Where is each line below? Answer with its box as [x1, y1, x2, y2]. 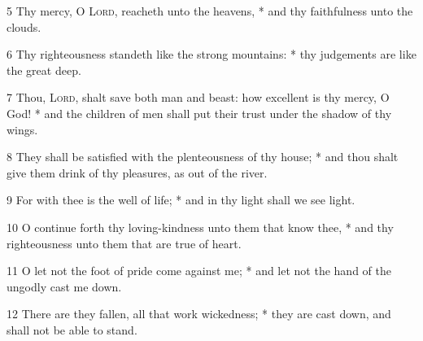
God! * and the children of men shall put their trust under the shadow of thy [7, 104, 392, 121]
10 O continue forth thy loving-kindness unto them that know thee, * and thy [7, 218, 394, 235]
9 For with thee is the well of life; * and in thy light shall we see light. [7, 191, 355, 208]
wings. [7, 120, 38, 138]
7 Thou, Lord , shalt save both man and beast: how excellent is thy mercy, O [7, 89, 390, 106]
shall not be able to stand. [7, 321, 137, 338]
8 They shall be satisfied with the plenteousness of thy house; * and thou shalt [7, 148, 399, 165]
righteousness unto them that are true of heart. [7, 234, 242, 251]
